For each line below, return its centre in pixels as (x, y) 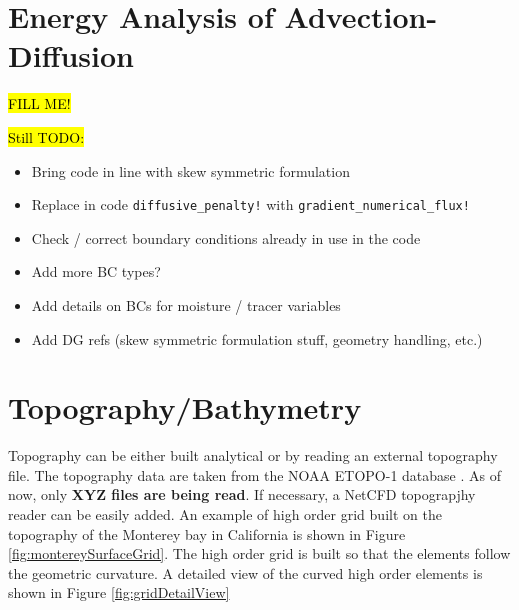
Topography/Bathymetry (185, 407)
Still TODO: (46, 136)
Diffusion (71, 55)
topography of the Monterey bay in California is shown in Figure (207, 533)
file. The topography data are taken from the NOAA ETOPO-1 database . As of (255, 474)
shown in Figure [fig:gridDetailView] (119, 592)
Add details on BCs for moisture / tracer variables (186, 304)
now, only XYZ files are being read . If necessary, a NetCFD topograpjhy (242, 494)
